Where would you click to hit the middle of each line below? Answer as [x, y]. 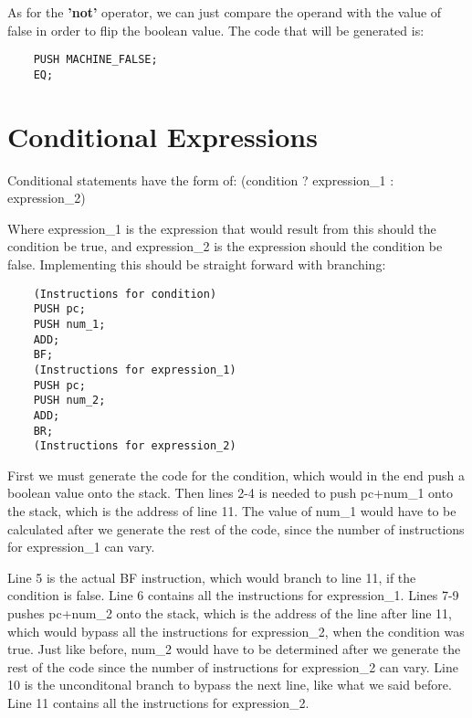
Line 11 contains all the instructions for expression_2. [158, 702]
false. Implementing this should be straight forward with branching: [197, 264]
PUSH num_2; [69, 401]
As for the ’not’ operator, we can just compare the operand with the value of [225, 12]
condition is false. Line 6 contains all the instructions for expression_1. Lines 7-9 [233, 595]
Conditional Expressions [163, 136]
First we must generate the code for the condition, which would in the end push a [236, 475]
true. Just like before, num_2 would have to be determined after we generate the [234, 649]
